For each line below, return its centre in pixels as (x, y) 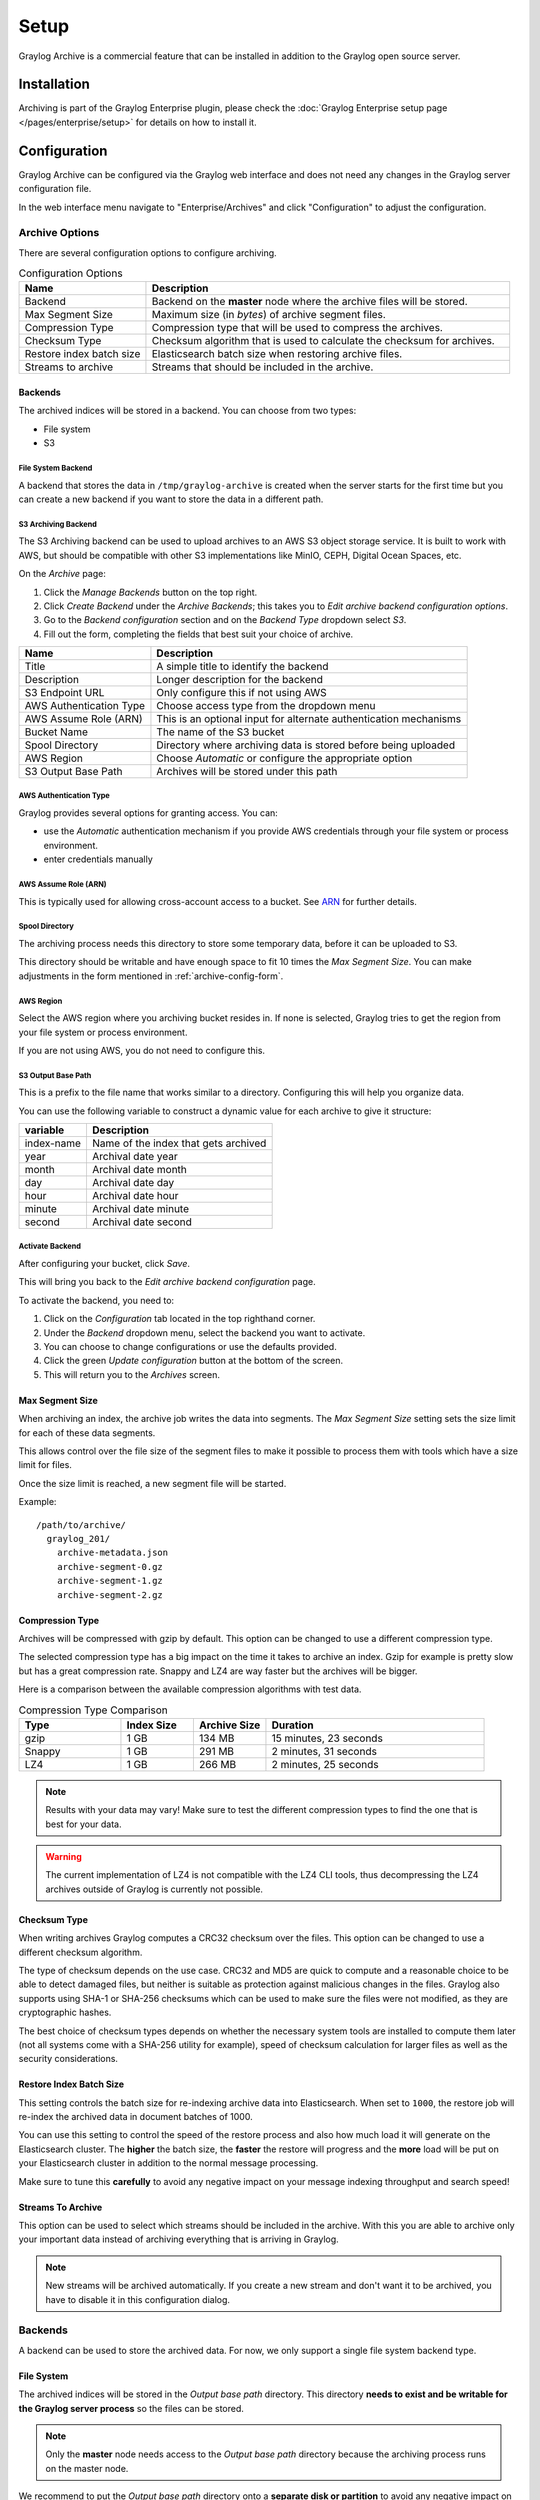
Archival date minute (140, 1209)
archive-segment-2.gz (110, 1594)
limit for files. (45, 1465)
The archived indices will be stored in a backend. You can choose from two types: (187, 411)
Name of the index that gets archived (179, 1143)
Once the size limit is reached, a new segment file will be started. (152, 1483)
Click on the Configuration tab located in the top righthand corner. (179, 1319)
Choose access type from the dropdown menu (266, 706)
